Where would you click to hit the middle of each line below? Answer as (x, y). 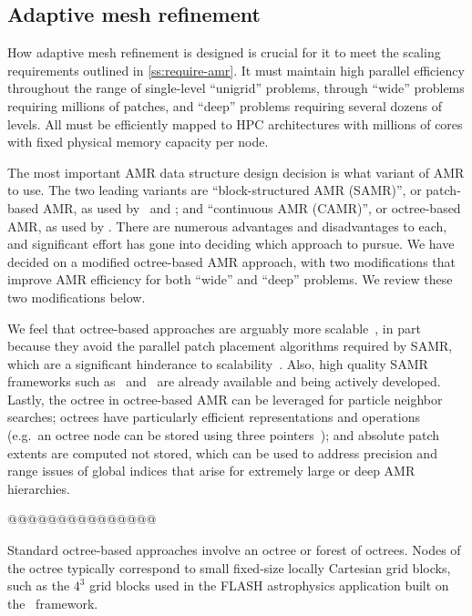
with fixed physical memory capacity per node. (138, 142)
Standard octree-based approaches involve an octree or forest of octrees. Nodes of (234, 550)
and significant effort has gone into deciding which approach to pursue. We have (231, 244)
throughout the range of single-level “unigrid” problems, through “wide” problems (236, 88)
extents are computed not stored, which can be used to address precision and (222, 452)
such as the (39, 585)
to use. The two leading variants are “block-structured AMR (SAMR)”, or (215, 190)
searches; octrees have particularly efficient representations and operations (214, 417)
